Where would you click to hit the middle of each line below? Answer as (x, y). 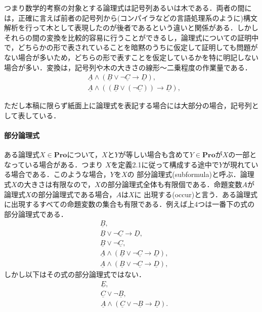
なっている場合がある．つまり (54, 164)
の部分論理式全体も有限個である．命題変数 (171, 184)
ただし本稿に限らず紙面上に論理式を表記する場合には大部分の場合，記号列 (128, 105)
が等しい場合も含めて (154, 154)
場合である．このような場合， (60, 174)
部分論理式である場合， (77, 194)
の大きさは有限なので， (56, 184)
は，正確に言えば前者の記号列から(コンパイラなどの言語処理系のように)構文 (131, 17)
